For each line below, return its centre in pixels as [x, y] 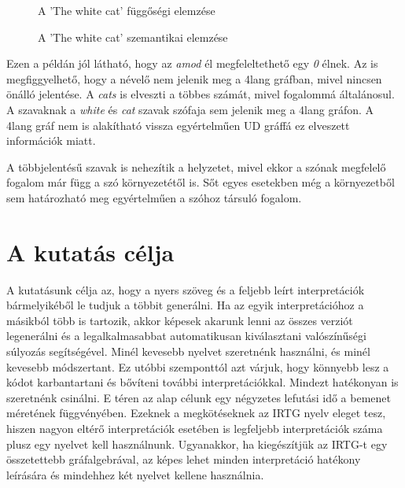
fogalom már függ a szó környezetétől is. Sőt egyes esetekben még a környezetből [201, 182]
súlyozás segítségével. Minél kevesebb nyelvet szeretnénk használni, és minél [188, 351]
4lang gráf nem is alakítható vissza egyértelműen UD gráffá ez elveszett [178, 125]
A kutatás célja [90, 251]
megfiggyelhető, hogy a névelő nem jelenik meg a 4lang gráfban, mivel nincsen [194, 78]
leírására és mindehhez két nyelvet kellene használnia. [135, 474]
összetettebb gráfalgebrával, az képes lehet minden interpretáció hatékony [184, 459]
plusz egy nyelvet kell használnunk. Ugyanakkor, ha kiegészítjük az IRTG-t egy [197, 444]
